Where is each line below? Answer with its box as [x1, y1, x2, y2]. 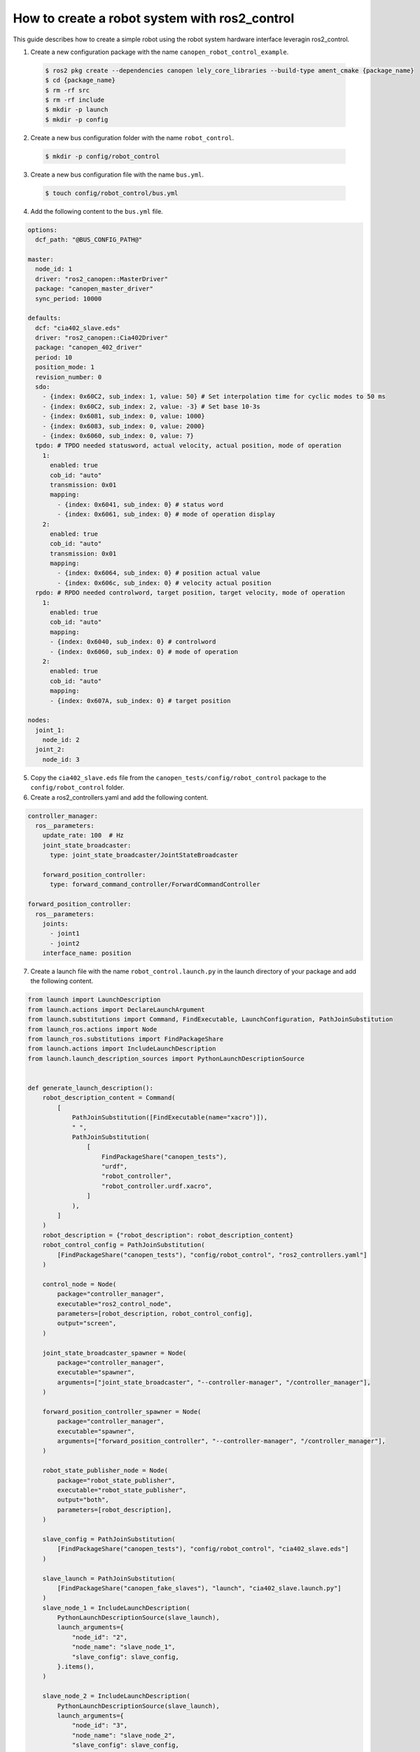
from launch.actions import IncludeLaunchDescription [27, 1045, 216, 1053]
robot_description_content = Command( [42, 1094, 176, 1102]
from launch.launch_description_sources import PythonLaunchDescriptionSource [27, 1055, 304, 1062]
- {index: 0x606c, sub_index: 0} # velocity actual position [57, 579, 272, 587]
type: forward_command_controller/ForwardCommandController [50, 880, 260, 889]
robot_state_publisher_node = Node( [42, 1467, 168, 1474]
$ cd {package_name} [45, 76, 115, 84]
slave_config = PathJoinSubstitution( [42, 1535, 176, 1543]
